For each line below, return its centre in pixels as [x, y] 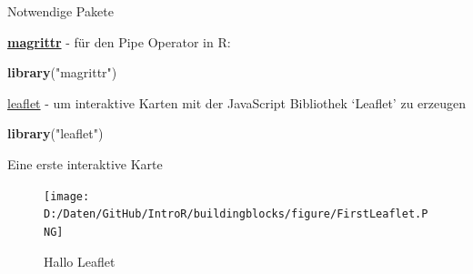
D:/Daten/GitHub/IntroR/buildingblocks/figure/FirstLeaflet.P [236, 214]
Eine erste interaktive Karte [85, 163]
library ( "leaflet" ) [55, 133]
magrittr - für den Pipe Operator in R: [119, 41]
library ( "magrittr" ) [62, 72]
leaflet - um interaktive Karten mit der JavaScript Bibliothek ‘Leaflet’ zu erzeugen [236, 102]
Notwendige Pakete [60, 11]
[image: [67, 196]
